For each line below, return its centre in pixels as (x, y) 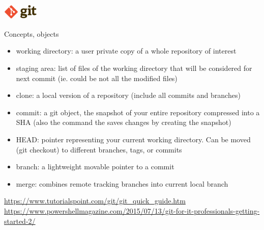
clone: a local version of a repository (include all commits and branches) (128, 95)
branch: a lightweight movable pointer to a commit (95, 167)
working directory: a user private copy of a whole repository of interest (126, 51)
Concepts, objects (32, 33)
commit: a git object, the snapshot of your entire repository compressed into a (138, 112)
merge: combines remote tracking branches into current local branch (122, 183)
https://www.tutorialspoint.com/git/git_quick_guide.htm (95, 201)
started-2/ (20, 221)
